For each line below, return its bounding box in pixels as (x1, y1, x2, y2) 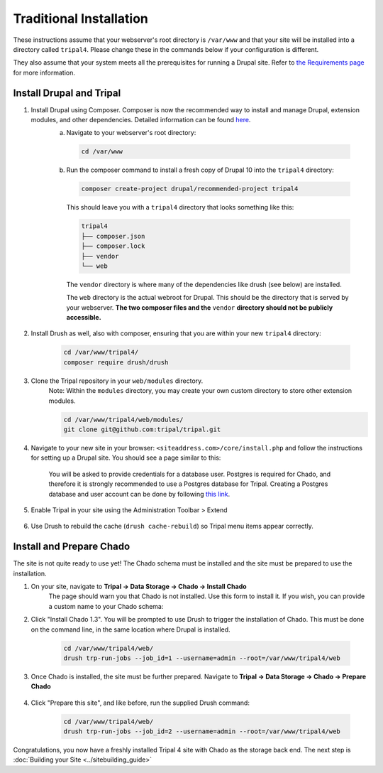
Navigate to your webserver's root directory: (66, 129, 196, 137)
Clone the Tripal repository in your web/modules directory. (30, 377, 204, 385)
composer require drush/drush (63, 358, 169, 366)
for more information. (13, 68, 76, 77)
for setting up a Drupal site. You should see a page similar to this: (30, 453, 221, 462)
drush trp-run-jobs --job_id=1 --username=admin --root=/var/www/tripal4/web (63, 654, 340, 662)
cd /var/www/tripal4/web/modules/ (63, 416, 184, 423)
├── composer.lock (81, 242, 145, 250)
